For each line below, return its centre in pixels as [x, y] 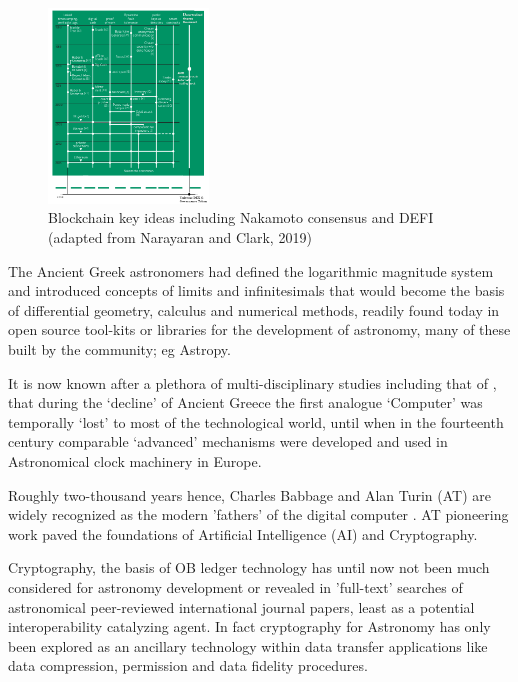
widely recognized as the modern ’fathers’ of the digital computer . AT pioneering [258, 514]
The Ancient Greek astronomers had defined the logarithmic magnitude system [251, 270]
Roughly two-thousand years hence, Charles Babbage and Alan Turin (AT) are [250, 494]
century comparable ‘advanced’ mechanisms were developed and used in [228, 441]
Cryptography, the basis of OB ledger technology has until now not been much [249, 567]
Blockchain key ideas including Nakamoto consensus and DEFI [241, 217]
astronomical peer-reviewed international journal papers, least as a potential [241, 606]
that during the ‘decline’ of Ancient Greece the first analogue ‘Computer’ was [245, 402]
